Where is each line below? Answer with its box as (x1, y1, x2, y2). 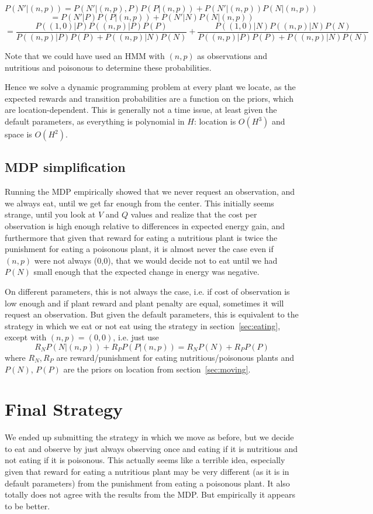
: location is (194, 115, 236, 127)
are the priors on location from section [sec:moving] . (63, 363, 251, 375)
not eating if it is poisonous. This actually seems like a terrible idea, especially (5, 454, 285, 466)
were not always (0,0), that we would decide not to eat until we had (34, 254, 278, 266)
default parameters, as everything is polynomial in (5, 115, 185, 127)
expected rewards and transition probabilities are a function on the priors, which (5, 92, 294, 104)
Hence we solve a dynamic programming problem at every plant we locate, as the (5, 81, 296, 93)
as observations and (197, 50, 267, 62)
